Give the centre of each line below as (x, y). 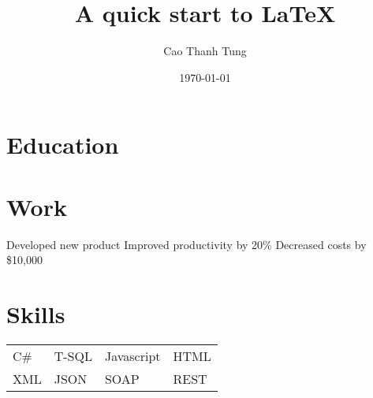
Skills (36, 314)
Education (63, 145)
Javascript (132, 355)
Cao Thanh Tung (205, 51)
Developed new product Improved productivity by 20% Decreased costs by (186, 244)
